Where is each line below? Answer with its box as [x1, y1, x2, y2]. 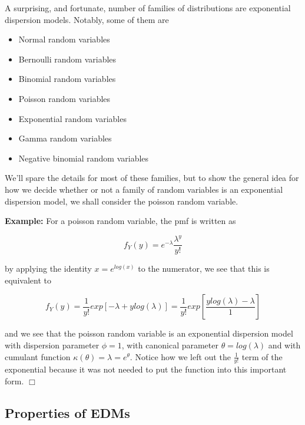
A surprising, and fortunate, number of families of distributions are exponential [5, 2, 291, 14]
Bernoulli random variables [18, 52, 117, 65]
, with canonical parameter [121, 339, 218, 351]
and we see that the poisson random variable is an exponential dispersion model [5, 327, 293, 340]
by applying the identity [5, 262, 92, 275]
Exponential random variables [18, 112, 127, 124]
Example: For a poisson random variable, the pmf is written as [5, 215, 236, 227]
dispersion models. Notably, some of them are [5, 13, 169, 25]
